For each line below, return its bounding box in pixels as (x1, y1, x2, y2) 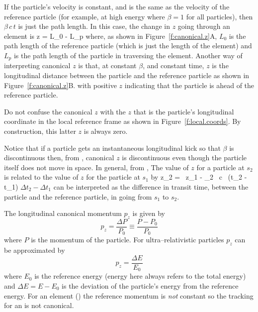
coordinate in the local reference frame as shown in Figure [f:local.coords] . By (4, 116, 241, 126)
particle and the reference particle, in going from (4, 191, 152, 202)
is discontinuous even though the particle (122, 152, 247, 163)
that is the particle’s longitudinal (133, 106, 234, 116)
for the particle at (86, 172, 140, 182)
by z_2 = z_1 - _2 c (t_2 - (151, 172, 247, 182)
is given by (132, 208, 165, 218)
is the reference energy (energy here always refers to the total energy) (34, 271, 246, 281)
